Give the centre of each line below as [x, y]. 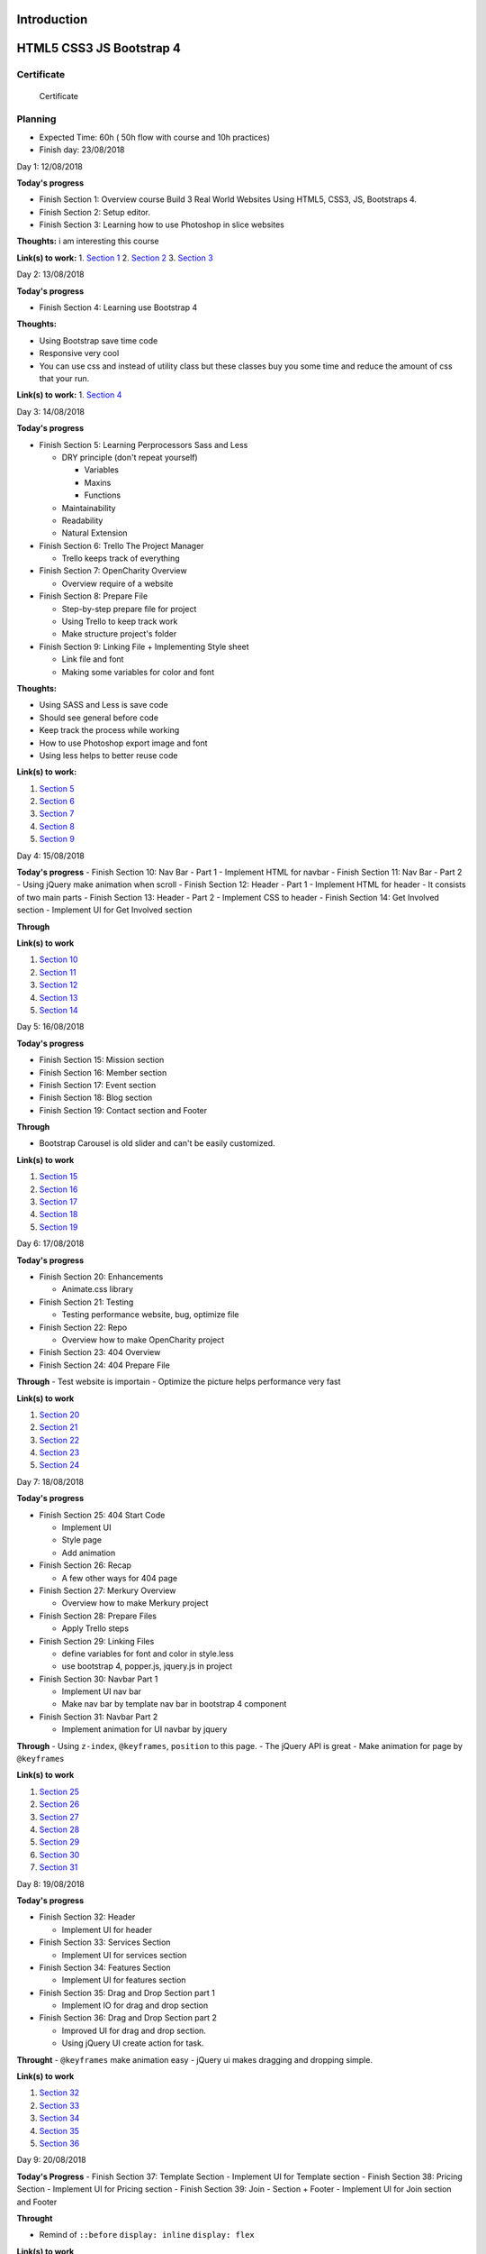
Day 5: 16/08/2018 [50, 1027]
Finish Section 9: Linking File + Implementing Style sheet [144, 646]
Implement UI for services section [124, 1955]
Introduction [52, 19]
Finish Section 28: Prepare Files [98, 1616]
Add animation [89, 1553]
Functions [103, 495]
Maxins [98, 482]
